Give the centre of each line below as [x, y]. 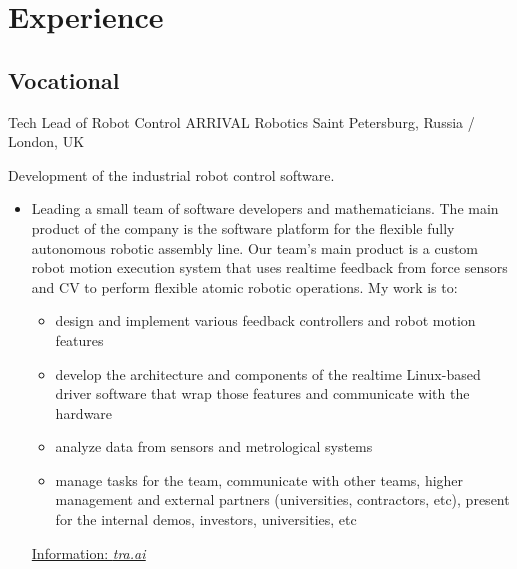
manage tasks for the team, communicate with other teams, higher [259, 479]
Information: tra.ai [88, 552]
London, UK [46, 141]
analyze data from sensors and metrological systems [214, 446]
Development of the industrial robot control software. [171, 174]
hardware [84, 412]
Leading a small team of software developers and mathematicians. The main [265, 208]
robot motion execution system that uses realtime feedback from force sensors [269, 267]
